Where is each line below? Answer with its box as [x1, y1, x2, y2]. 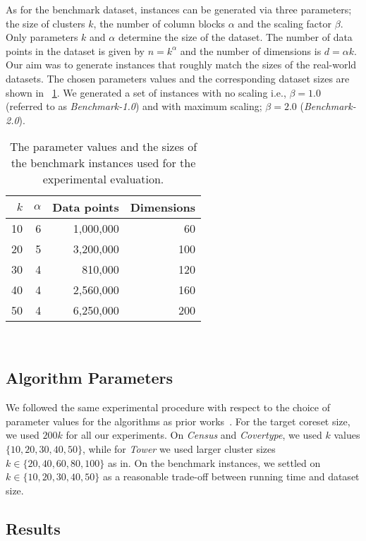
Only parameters [6, 30, 78, 44]
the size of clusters [6, 16, 85, 30]
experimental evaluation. [42, 171, 164, 188]
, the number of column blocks [93, 16, 225, 30]
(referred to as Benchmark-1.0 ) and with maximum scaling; [6, 99, 262, 114]
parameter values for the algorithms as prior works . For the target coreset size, [6, 413, 350, 428]
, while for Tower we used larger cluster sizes [82, 441, 276, 456]
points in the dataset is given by [6, 43, 145, 58]
